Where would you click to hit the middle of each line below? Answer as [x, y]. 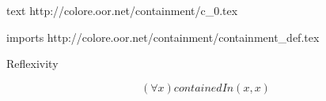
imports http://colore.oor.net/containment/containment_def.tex [163, 37]
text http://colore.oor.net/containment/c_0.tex [122, 10]
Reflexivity [32, 64]
